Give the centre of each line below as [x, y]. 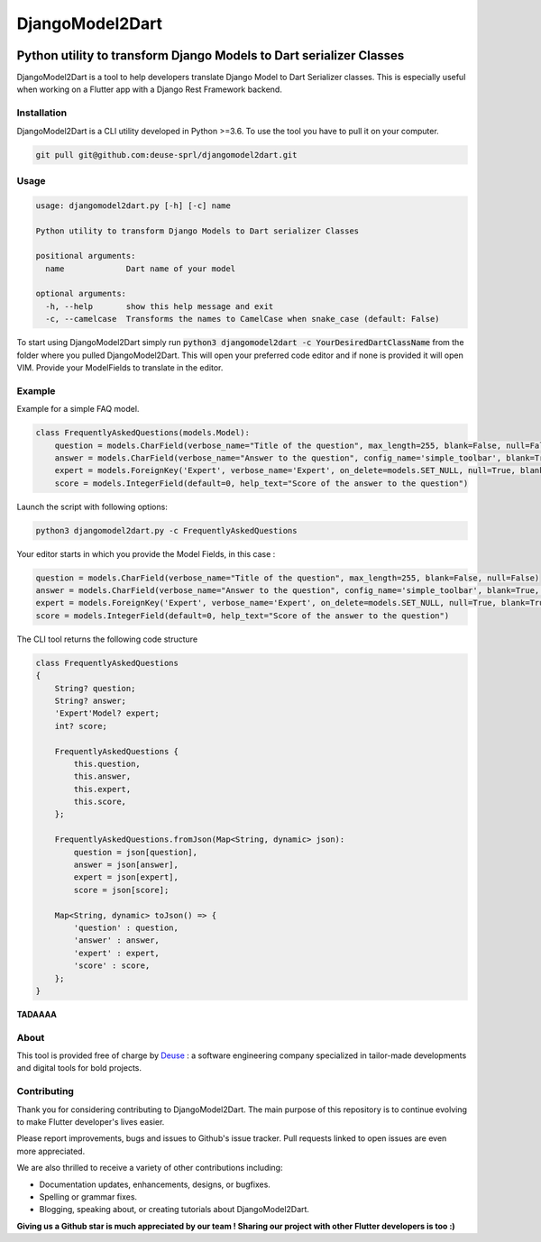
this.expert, [102, 789]
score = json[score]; [121, 890]
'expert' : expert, [116, 953]
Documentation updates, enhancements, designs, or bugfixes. [155, 1184]
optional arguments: [81, 294]
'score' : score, [112, 966]
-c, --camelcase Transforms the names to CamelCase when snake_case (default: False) [243, 319]
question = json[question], [136, 852]
